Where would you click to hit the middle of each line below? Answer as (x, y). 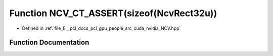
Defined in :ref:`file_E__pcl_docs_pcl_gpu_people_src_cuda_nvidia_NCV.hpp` (101, 28)
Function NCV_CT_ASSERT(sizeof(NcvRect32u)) (113, 13)
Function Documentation (49, 43)
